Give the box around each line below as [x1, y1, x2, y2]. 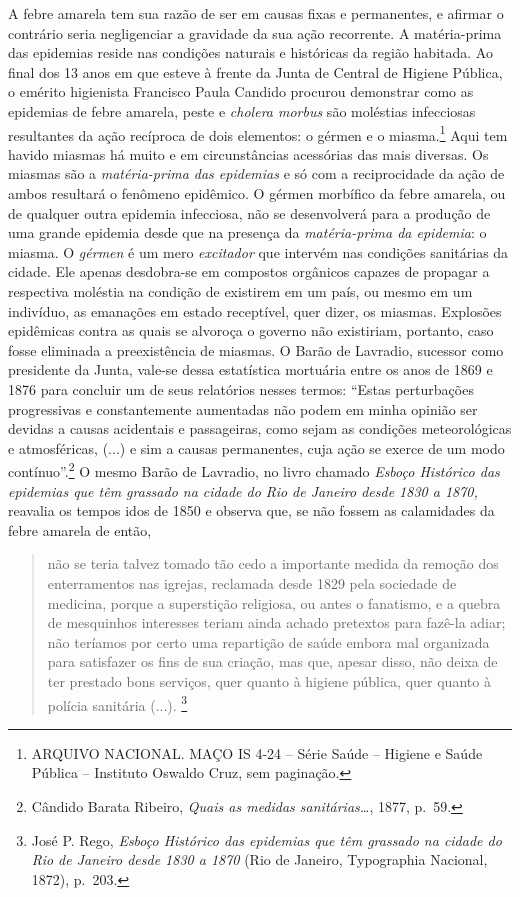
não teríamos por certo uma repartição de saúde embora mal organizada [47, 631, 490, 652]
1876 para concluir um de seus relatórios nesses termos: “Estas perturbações [8, 378, 474, 399]
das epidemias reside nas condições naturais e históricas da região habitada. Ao [8, 42, 493, 63]
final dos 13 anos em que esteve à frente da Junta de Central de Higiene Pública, [8, 61, 503, 82]
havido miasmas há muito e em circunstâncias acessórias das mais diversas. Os [8, 143, 489, 164]
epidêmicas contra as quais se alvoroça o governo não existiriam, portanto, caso [8, 320, 494, 341]
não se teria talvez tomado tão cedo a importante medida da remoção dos [47, 553, 499, 574]
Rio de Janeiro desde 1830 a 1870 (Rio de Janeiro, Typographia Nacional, [31, 849, 488, 870]
